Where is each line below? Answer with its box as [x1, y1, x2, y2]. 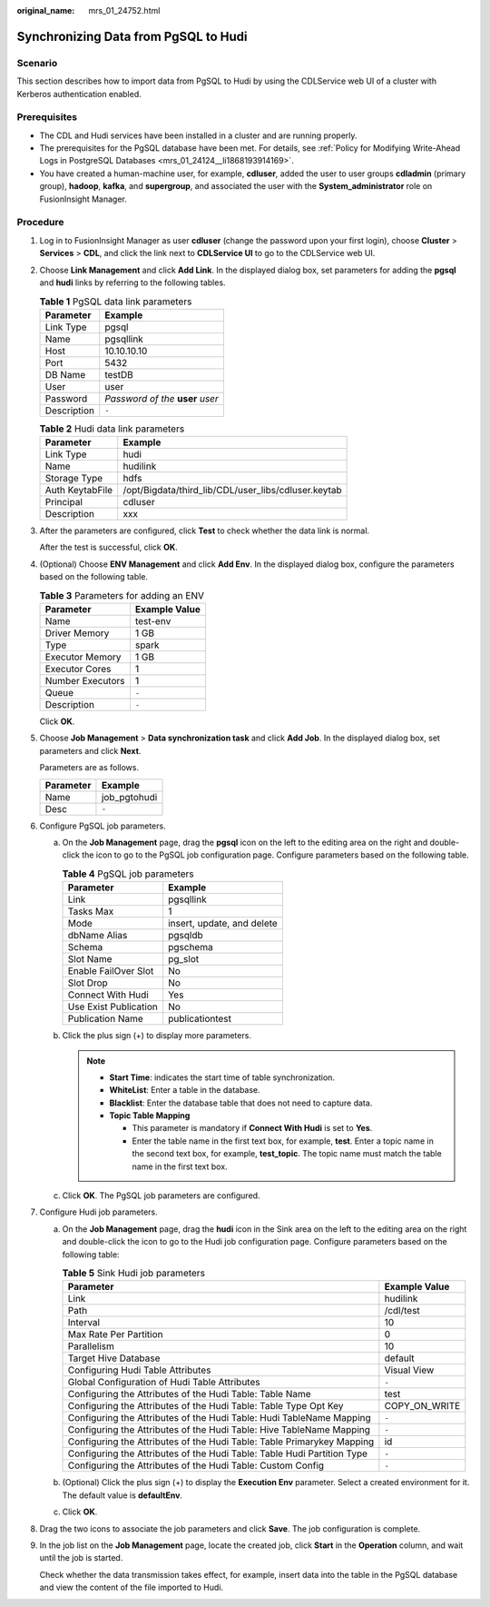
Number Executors [44, 675, 125, 688]
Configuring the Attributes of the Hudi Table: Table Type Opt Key [67, 1400, 344, 1413]
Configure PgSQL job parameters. [39, 820, 167, 831]
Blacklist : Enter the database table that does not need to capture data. [109, 1097, 373, 1108]
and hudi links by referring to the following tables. [39, 277, 226, 288]
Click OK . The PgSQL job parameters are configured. [62, 1190, 260, 1201]
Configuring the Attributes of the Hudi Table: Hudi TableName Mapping [67, 1412, 371, 1424]
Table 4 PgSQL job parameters [62, 868, 194, 880]
